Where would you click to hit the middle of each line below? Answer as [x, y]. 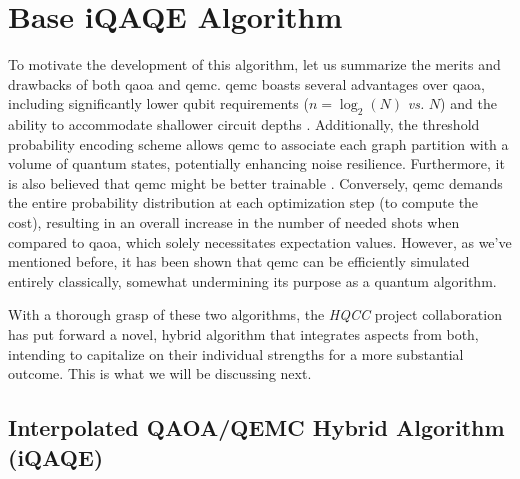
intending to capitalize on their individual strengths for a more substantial [236, 353]
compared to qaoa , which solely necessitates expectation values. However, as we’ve [260, 241]
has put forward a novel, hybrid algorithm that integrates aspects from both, [243, 334]
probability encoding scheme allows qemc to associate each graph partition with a [258, 143]
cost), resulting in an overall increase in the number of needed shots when [234, 222]
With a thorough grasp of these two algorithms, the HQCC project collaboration [255, 314]
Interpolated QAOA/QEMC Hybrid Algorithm [256, 427]
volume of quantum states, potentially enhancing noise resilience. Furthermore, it [256, 163]
